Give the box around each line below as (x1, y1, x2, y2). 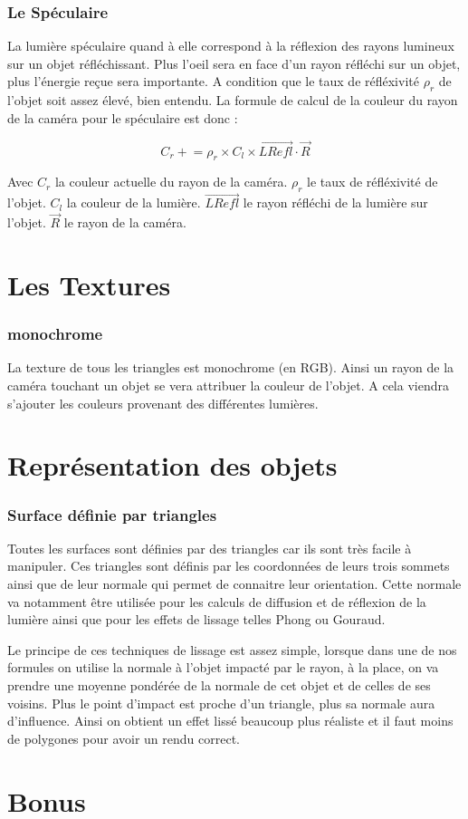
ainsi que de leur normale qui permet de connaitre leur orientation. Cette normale (7, 573, 462, 593)
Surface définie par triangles (7, 503, 217, 525)
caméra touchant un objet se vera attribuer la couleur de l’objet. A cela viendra (7, 376, 449, 395)
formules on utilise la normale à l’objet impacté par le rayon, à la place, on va (7, 658, 439, 677)
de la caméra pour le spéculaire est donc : (7, 108, 238, 127)
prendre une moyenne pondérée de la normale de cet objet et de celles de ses (7, 675, 431, 694)
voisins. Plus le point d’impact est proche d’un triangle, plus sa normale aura (7, 693, 435, 712)
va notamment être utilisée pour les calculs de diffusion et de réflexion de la (7, 592, 426, 611)
